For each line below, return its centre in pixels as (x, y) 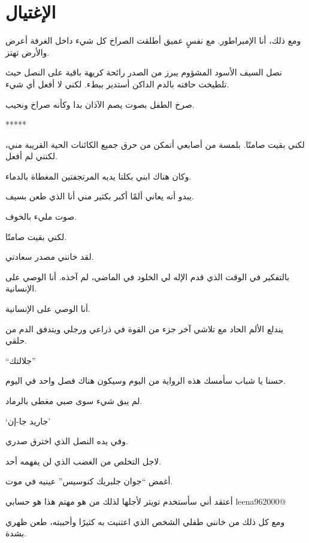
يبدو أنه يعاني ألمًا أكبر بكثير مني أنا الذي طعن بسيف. (100, 196)
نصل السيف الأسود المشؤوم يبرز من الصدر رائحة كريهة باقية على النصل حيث (144, 72)
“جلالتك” (21, 360)
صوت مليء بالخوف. (41, 216)
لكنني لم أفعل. (31, 156)
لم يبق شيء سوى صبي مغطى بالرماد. (74, 401)
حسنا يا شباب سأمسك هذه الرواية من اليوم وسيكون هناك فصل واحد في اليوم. (146, 380)
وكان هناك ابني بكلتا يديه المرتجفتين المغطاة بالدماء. (99, 176)
